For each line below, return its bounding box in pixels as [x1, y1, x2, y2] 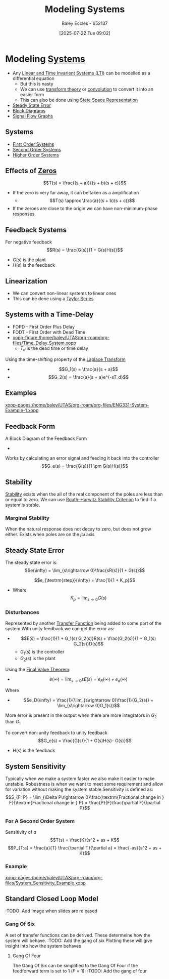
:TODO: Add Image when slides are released [5, 908, 97, 914]
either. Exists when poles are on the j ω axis [5, 532, 95, 538]
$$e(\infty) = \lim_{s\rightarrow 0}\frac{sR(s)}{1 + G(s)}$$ [24, 567, 145, 574]
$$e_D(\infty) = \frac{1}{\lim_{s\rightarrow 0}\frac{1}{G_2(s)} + [23, 697, 154, 703]
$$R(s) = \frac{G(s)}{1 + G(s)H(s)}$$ [46, 247, 123, 253]
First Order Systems [12, 141, 54, 147]
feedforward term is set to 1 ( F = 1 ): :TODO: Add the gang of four [12, 968, 147, 974]
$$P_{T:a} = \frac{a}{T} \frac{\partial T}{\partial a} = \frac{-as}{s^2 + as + [8, 845, 162, 851]
